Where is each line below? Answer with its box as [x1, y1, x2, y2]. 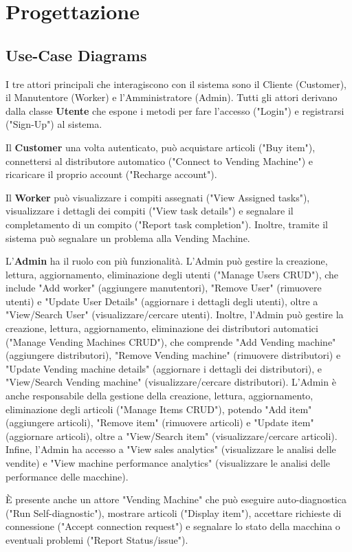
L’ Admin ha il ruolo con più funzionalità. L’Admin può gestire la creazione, [5, 254, 328, 268]
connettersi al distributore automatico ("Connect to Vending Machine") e [5, 153, 313, 168]
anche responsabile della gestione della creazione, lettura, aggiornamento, [5, 388, 313, 403]
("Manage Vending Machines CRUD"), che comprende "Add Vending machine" [5, 334, 336, 349]
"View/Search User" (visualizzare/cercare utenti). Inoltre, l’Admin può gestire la [5, 307, 344, 322]
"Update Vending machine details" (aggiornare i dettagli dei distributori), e [5, 361, 322, 375]
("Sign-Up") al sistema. [5, 117, 102, 131]
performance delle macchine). [5, 469, 129, 483]
